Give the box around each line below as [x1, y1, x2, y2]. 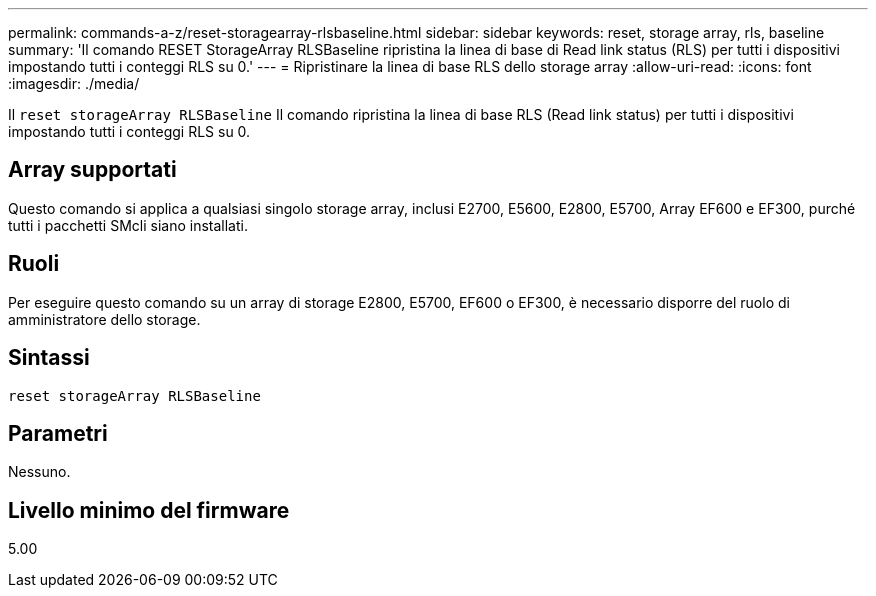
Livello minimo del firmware [8, 497, 290, 523]
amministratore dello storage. [8, 310, 201, 328]
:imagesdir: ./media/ [8, 75, 140, 92]
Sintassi [8, 345, 90, 371]
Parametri [8, 420, 108, 446]
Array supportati [8, 157, 177, 183]
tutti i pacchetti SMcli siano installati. [8, 216, 248, 234]
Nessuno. [8, 463, 71, 481]
